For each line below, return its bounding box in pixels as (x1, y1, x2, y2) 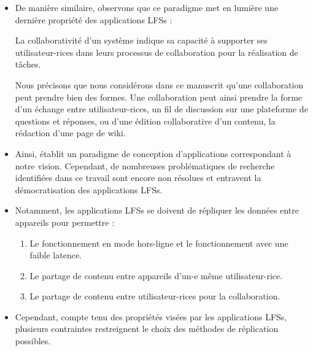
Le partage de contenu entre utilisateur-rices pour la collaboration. (29, 290, 280, 303)
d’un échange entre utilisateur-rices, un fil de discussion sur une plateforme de (15, 102, 308, 115)
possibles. (15, 334, 51, 347)
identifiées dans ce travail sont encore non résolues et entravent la (15, 171, 261, 184)
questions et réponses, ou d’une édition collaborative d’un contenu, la (15, 114, 276, 127)
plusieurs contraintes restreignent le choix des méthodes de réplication (15, 322, 279, 335)
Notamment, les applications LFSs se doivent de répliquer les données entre (15, 204, 299, 217)
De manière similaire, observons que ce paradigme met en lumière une (15, 1, 279, 13)
